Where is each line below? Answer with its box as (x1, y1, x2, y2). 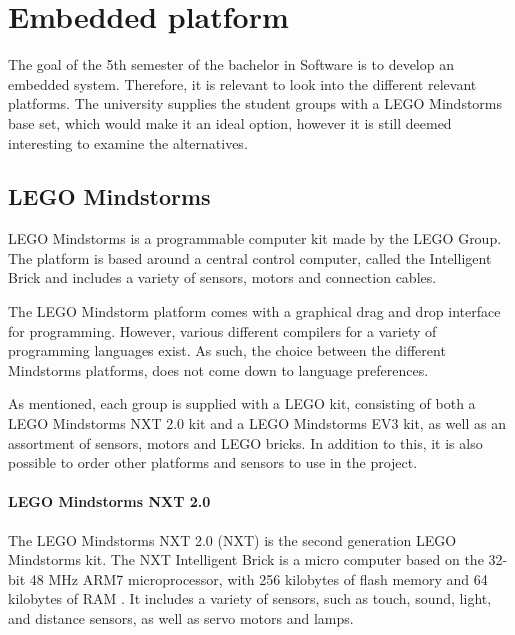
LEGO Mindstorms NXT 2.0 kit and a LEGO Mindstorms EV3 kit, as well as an (8, 413, 506, 434)
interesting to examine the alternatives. (8, 132, 248, 153)
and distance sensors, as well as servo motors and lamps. (8, 608, 354, 628)
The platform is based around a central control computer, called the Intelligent (8, 247, 492, 268)
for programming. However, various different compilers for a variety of (8, 320, 437, 341)
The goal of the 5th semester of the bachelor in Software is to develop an (8, 54, 454, 75)
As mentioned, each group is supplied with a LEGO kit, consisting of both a (8, 393, 476, 414)
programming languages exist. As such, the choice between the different (8, 340, 446, 361)
